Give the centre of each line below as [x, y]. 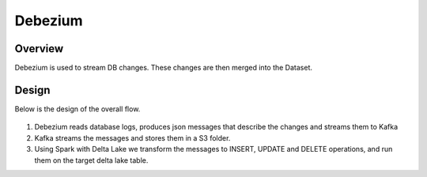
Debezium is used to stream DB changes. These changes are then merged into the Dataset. [163, 68]
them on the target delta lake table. [91, 160]
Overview [39, 49]
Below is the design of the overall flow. [77, 109]
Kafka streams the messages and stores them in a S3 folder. [132, 137]
